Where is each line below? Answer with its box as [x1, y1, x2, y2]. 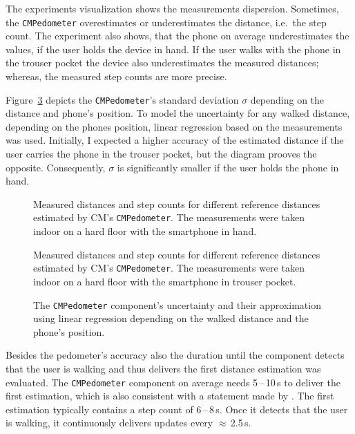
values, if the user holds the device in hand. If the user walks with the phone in [6, 41, 341, 56]
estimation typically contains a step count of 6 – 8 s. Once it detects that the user [6, 402, 348, 416]
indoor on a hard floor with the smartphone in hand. [33, 224, 257, 238]
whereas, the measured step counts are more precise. [6, 69, 227, 84]
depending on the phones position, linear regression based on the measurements [6, 119, 343, 133]
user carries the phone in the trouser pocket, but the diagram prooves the [6, 147, 317, 161]
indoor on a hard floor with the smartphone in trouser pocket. [33, 274, 296, 288]
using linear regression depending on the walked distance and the [33, 311, 309, 325]
